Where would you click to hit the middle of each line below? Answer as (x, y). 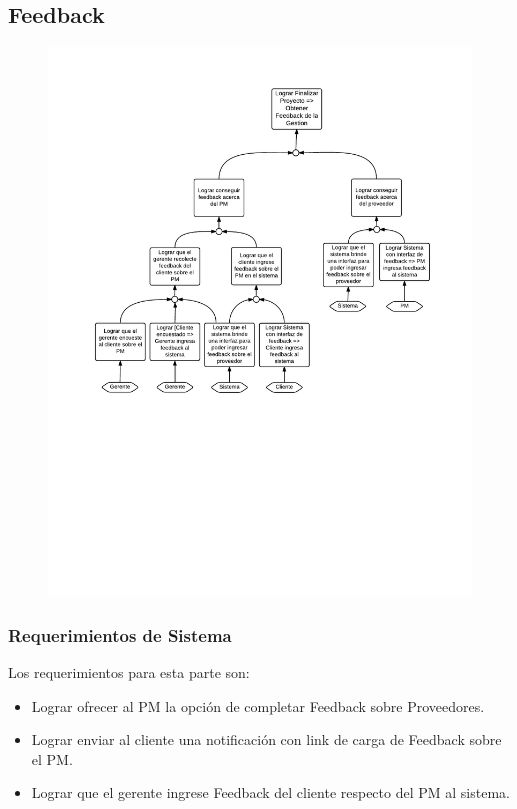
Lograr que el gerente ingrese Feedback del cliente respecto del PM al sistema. (270, 792)
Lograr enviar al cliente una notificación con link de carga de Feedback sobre (266, 739)
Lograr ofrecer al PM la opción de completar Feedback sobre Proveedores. (258, 705)
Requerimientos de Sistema (120, 634)
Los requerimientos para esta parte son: (129, 671)
